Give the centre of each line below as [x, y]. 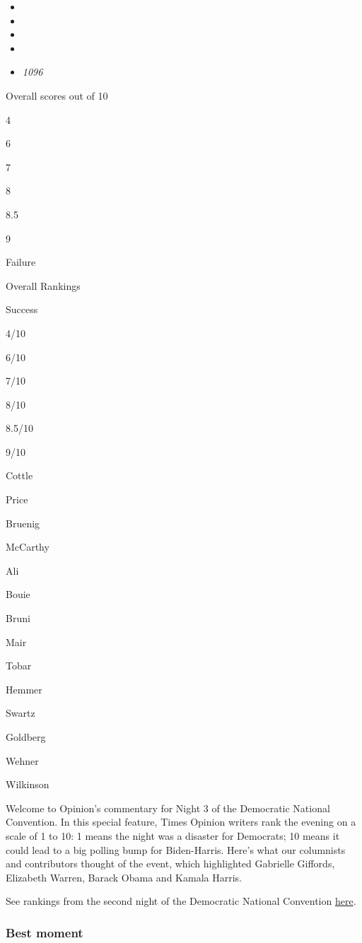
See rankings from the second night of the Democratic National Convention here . [181, 901]
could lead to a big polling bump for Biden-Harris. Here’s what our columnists [176, 849]
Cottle [19, 475]
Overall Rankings [43, 285]
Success [22, 309]
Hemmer [24, 689]
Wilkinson [28, 784]
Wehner [22, 760]
